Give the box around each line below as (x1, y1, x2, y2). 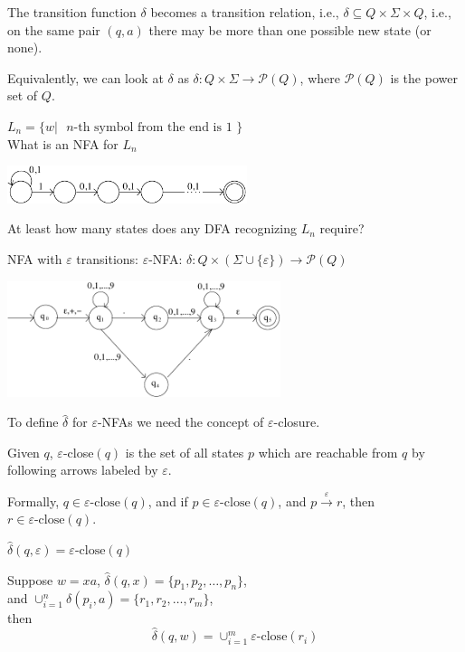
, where (299, 68, 340, 87)
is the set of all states (125, 442, 244, 461)
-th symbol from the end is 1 (73, 120, 232, 134)
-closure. (273, 412, 320, 431)
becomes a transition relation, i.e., (150, 3, 339, 21)
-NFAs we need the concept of (97, 412, 264, 431)
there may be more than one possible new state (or (148, 20, 432, 39)
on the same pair (7, 20, 100, 39)
